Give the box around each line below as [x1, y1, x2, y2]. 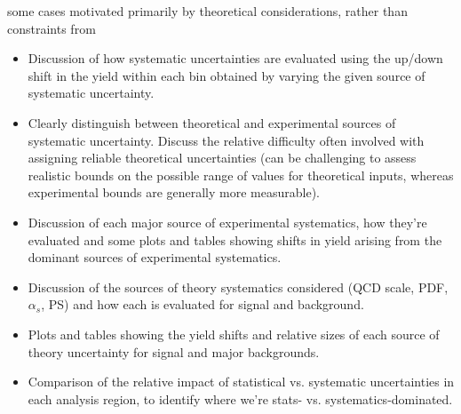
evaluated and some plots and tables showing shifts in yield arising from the [28, 230, 442, 249]
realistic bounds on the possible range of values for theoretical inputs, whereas [28, 165, 454, 184]
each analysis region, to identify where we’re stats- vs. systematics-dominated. [28, 389, 453, 408]
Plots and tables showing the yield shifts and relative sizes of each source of [28, 324, 440, 343]
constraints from [7, 19, 96, 37]
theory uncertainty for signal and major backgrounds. [28, 342, 320, 361]
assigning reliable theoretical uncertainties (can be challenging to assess [28, 148, 417, 167]
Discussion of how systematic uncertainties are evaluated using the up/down [28, 49, 443, 68]
